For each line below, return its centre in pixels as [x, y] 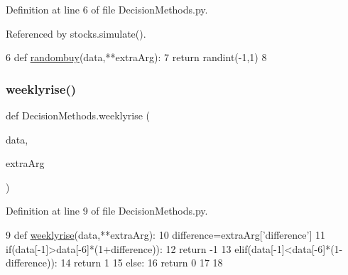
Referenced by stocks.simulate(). [76, 33]
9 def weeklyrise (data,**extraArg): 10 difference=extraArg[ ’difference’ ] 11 [165, 234]
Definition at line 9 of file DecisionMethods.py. [107, 211]
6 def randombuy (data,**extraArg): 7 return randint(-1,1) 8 [136, 57]
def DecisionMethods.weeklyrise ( [78, 115]
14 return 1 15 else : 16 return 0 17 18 [142, 263]
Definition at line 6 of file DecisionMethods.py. [107, 9]
